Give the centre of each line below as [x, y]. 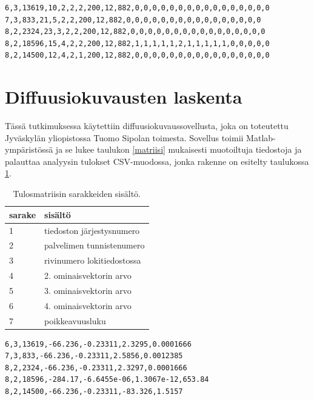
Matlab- [261, 137]
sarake [23, 214]
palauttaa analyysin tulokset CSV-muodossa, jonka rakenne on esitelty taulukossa [157, 161]
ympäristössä [29, 149]
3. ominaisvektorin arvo [88, 290]
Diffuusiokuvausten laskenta [124, 97]
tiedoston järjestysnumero [92, 230]
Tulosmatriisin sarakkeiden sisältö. [77, 194]
